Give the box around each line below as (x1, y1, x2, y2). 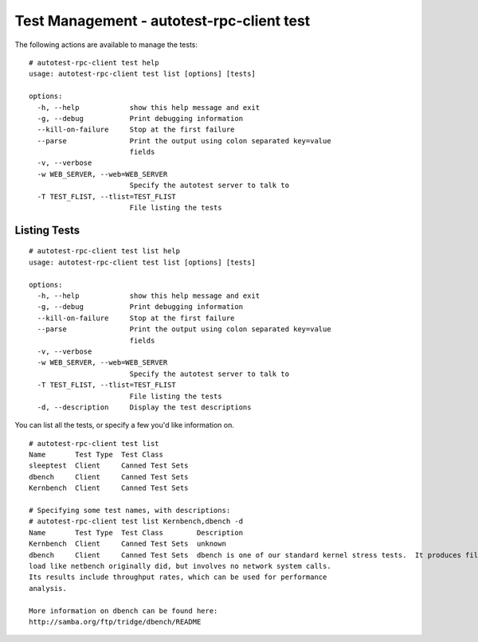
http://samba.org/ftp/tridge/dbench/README (29, 617, 202, 626)
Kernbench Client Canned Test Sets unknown (29, 539, 227, 549)
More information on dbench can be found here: (29, 606, 218, 615)
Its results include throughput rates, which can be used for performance (29, 573, 327, 581)
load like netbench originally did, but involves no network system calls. (29, 562, 331, 570)
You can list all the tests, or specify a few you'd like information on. (14, 421, 234, 430)
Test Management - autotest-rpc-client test (14, 12, 311, 29)
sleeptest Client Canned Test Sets (29, 461, 189, 470)
